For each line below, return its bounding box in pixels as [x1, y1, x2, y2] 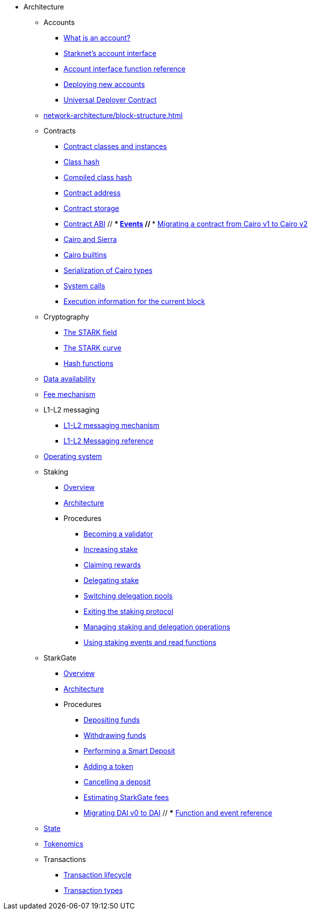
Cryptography [43, 312, 89, 321]
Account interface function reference [63, 64, 185, 73]
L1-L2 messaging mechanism [63, 421, 159, 429]
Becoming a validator [83, 529, 153, 538]
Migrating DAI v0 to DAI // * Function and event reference [83, 808, 272, 817]
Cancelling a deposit [83, 777, 151, 786]
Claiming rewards [83, 560, 141, 569]
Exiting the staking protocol [83, 607, 173, 615]
